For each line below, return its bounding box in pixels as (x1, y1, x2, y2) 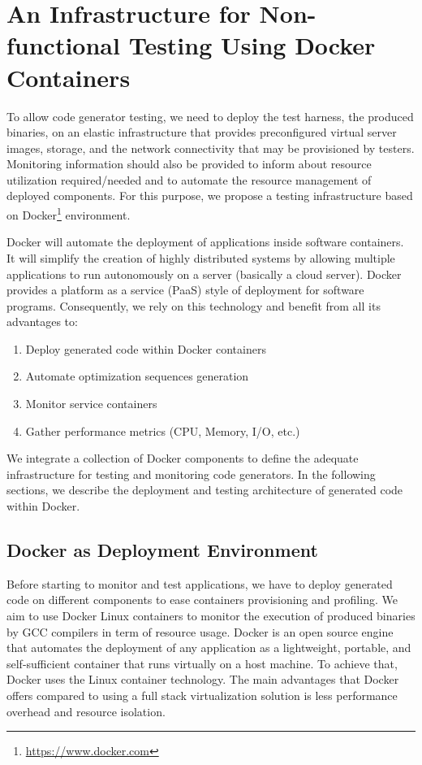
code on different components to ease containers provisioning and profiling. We (6, 591, 398, 608)
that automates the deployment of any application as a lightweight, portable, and (6, 639, 411, 656)
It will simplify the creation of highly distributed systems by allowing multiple (6, 249, 395, 266)
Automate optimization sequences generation (25, 367, 249, 385)
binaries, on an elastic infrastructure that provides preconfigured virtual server (6, 124, 397, 141)
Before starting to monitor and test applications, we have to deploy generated (6, 575, 393, 592)
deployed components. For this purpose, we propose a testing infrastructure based (6, 187, 413, 204)
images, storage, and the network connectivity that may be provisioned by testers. (6, 139, 415, 156)
